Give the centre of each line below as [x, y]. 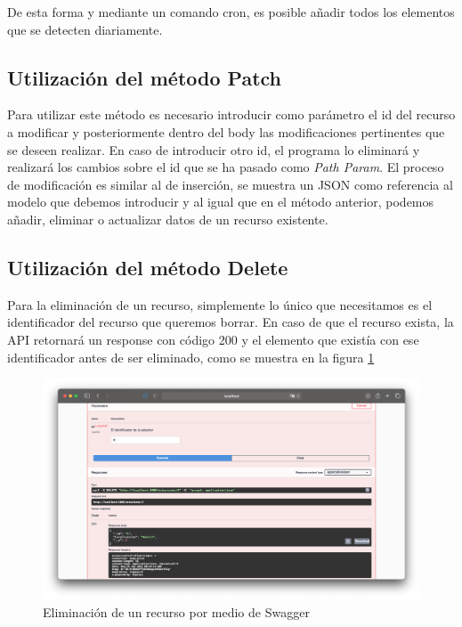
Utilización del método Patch [145, 77]
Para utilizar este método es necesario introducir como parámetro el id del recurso [231, 114]
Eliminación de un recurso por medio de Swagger [176, 611]
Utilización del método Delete [148, 267]
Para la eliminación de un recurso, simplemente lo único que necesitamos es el [220, 304]
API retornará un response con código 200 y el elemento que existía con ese [213, 339]
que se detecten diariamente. [85, 29]
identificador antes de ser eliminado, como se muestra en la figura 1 [191, 357]
